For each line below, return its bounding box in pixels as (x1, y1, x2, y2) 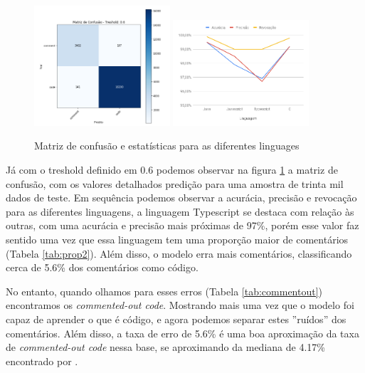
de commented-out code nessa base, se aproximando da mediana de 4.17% (6, 340, 325, 354)
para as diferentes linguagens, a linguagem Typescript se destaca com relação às (6, 204, 354, 219)
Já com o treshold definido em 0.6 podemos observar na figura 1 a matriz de (6, 162, 338, 177)
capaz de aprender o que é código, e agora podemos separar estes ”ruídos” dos (6, 312, 347, 326)
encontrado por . (6, 353, 78, 368)
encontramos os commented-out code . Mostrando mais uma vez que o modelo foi (6, 298, 354, 312)
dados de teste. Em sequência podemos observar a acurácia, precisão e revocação (6, 190, 357, 205)
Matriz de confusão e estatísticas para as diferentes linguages (34, 138, 300, 153)
